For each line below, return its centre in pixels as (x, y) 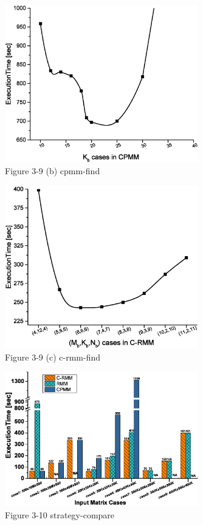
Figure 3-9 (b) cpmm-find (53, 171)
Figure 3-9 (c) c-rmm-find (53, 357)
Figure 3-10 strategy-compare (60, 515)
